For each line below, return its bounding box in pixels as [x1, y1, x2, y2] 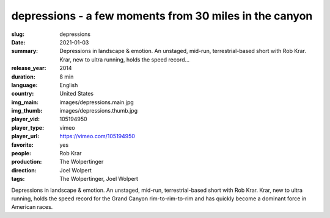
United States [59, 90, 94, 97]
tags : [11, 175, 25, 183]
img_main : [11, 98, 39, 106]
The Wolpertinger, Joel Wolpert [59, 175, 139, 183]
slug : [11, 30, 24, 38]
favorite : [11, 141, 34, 149]
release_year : [11, 65, 47, 72]
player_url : [11, 133, 40, 140]
